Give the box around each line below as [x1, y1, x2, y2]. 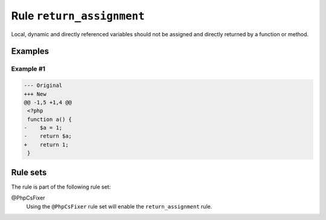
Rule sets [11, 167, 47, 178]
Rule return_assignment [11, 9, 145, 22]
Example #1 [11, 65, 45, 73]
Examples [11, 46, 50, 57]
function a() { [27, 115, 72, 123]
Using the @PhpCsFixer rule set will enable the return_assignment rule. [26, 202, 213, 210]
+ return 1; [24, 141, 69, 148]
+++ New [24, 91, 46, 97]
